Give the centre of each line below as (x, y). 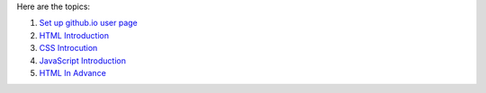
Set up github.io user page (89, 23)
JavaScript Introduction (82, 60)
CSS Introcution (68, 48)
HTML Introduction (74, 35)
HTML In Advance (73, 72)
